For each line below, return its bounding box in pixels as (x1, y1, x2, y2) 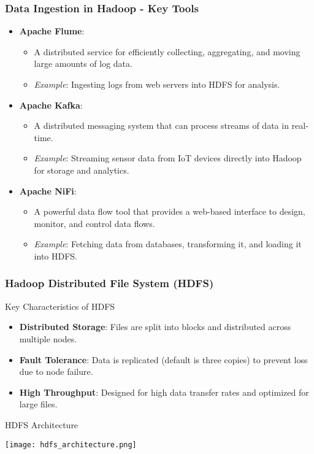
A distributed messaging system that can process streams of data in (34, 119, 289, 132)
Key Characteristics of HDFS (5, 299, 115, 312)
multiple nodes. (19, 332, 77, 345)
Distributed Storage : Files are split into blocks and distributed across (19, 320, 291, 333)
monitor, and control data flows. (34, 217, 155, 229)
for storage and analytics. (34, 163, 129, 176)
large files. (19, 398, 58, 410)
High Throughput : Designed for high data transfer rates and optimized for (19, 385, 309, 398)
